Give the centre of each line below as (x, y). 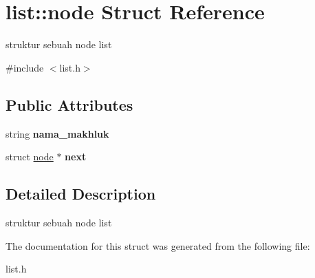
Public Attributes (69, 104)
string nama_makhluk (57, 133)
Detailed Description (81, 194)
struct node (30, 157)
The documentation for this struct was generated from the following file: (158, 245)
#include (25, 67)
